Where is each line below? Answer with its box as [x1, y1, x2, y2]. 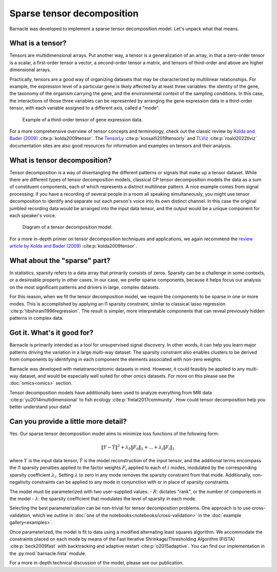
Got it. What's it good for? [9, 329, 94, 337]
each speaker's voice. [9, 213, 56, 218]
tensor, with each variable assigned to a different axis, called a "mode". [9, 105, 160, 111]
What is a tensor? [9, 39, 67, 48]
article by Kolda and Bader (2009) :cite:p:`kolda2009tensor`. [9, 243, 137, 249]
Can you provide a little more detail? [9, 417, 127, 426]
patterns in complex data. [9, 315, 64, 321]
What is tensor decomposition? [9, 156, 112, 165]
